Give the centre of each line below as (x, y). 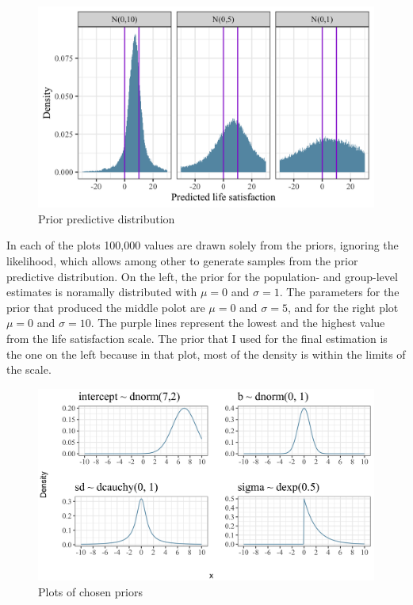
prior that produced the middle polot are (106, 307)
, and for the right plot (343, 307)
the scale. (29, 369)
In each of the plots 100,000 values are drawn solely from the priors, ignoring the (203, 245)
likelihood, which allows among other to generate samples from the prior (182, 261)
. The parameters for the (339, 292)
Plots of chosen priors (90, 591)
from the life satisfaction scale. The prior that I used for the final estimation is (197, 338)
